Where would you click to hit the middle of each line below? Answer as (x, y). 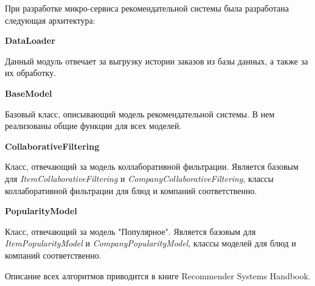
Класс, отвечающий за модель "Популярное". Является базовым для (130, 231)
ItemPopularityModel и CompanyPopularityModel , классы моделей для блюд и (151, 243)
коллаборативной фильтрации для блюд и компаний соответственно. (131, 190)
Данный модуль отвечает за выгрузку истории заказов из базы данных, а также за (157, 61)
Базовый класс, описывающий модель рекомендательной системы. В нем (140, 113)
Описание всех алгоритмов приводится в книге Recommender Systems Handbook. (158, 275)
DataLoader (30, 40)
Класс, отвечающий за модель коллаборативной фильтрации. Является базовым (152, 166)
